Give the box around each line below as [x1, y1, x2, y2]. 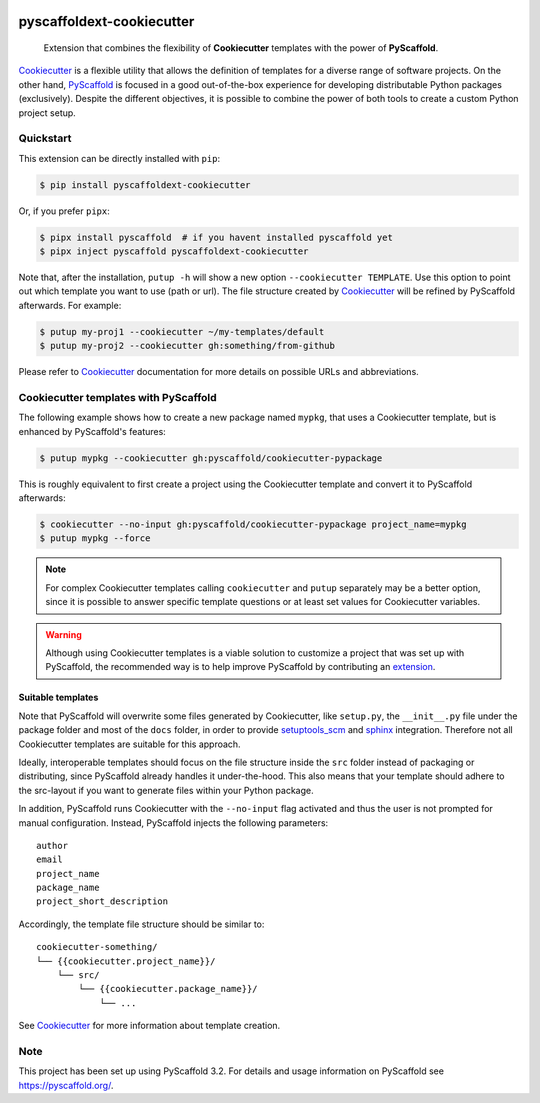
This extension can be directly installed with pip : [18, 152, 220, 164]
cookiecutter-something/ [36, 941, 158, 953]
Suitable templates [18, 691, 99, 704]
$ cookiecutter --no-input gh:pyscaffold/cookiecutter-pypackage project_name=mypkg [39, 519, 467, 530]
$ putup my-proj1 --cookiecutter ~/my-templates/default [39, 326, 325, 337]
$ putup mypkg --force [39, 533, 151, 544]
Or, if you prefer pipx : [18, 205, 110, 217]
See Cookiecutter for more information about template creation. [18, 1020, 281, 1032]
